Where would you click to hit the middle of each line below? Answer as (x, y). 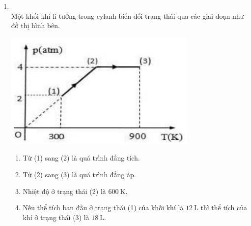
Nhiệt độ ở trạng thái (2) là (64, 191)
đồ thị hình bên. (36, 25)
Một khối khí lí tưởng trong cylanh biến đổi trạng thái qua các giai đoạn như (127, 16)
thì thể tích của (224, 208)
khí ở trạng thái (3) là (56, 217)
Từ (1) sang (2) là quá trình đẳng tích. (81, 158)
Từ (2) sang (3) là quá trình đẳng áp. (79, 174)
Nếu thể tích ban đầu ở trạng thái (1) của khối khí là (103, 208)
